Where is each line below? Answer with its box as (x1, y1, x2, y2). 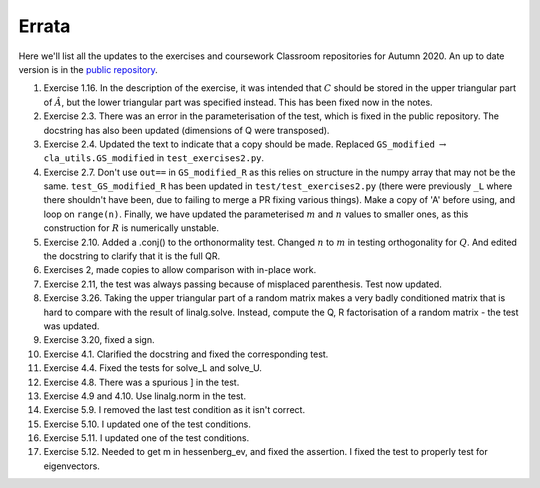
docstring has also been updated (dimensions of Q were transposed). (43, 124, 330, 136)
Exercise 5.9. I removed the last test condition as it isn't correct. (43, 404, 305, 416)
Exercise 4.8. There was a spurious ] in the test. (43, 376, 240, 388)
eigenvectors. (43, 460, 100, 472)
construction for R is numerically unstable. (43, 222, 220, 234)
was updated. (43, 320, 100, 332)
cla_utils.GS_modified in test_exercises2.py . (43, 152, 265, 164)
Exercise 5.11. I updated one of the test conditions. (43, 432, 250, 444)
